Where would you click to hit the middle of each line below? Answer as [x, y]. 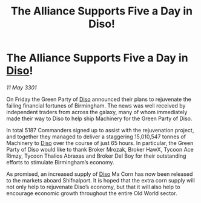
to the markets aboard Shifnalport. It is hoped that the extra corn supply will [100, 180]
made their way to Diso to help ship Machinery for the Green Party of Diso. [99, 118]
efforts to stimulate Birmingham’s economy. [60, 162]
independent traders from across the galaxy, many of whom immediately [97, 112]
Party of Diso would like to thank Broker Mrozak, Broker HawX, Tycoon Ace [100, 149]
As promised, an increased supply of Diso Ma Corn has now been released [100, 174]
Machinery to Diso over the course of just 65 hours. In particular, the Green [100, 143]
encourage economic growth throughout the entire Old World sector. [92, 193]
